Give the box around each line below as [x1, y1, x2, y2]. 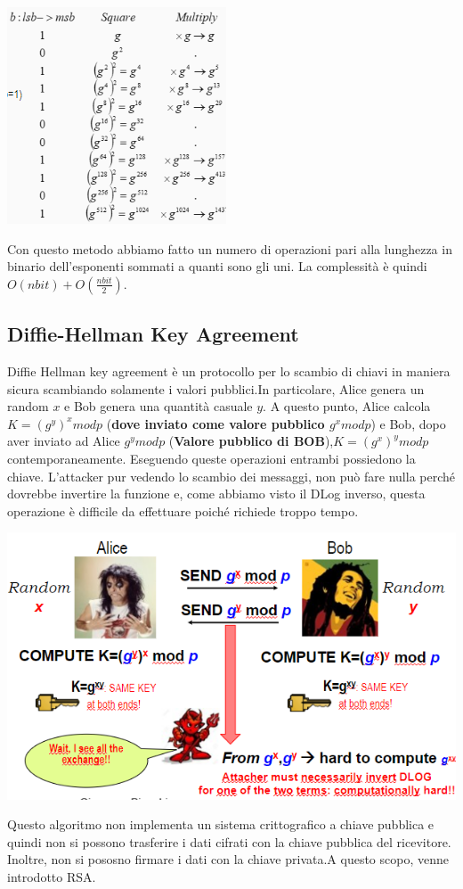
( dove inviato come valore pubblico [106, 414, 325, 432]
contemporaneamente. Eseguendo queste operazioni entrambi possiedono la [7, 449, 416, 467]
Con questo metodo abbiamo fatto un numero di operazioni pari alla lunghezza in [7, 239, 452, 258]
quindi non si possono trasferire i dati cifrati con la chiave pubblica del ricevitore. [7, 832, 451, 851]
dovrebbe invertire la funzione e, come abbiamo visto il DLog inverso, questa [7, 484, 426, 503]
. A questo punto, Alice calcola [263, 397, 431, 416]
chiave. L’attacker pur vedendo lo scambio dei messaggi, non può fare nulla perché [7, 466, 456, 485]
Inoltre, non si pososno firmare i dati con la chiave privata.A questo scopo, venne [7, 850, 449, 868]
